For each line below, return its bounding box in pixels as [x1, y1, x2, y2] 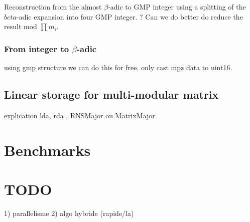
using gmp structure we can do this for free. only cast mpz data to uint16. [4, 62, 232, 72]
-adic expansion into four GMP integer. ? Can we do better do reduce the [17, 11, 243, 22]
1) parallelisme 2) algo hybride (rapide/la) [4, 207, 134, 218]
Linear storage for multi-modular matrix [4, 86, 219, 102]
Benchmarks [4, 139, 91, 160]
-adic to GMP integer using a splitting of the [108, 2, 246, 12]
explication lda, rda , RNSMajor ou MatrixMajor [4, 110, 155, 120]
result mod [4, 21, 37, 32]
